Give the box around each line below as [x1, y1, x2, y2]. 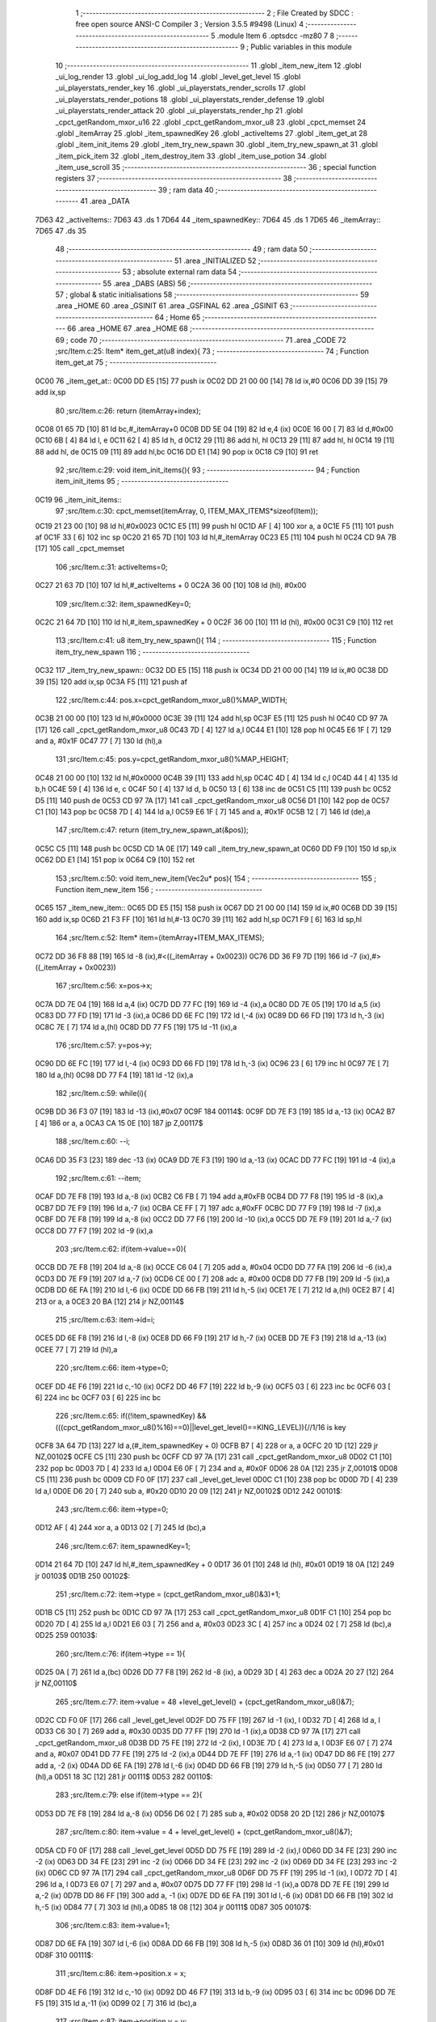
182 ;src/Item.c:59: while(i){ [55, 1089, 147, 1098]
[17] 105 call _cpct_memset [35, 544, 125, 553]
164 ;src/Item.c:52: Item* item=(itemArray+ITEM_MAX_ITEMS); [55, 933, 265, 942]
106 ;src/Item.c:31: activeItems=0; [55, 562, 169, 572]
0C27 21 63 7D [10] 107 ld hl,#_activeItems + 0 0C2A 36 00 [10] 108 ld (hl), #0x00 [35, 581, 307, 590]
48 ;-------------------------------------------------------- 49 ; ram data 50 [55, 244, 308, 254]
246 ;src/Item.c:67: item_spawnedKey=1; [55, 1541, 191, 1550]
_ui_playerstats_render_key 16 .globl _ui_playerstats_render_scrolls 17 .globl [55, 83, 306, 93]
